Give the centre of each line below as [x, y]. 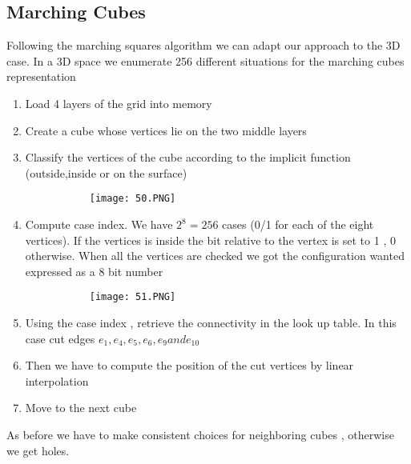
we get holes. [38, 450]
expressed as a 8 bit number [94, 271]
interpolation [57, 380]
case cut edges [60, 338]
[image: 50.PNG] [133, 199]
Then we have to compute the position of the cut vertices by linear [189, 365]
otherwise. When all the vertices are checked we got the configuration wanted [215, 256]
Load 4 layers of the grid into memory [119, 103]
